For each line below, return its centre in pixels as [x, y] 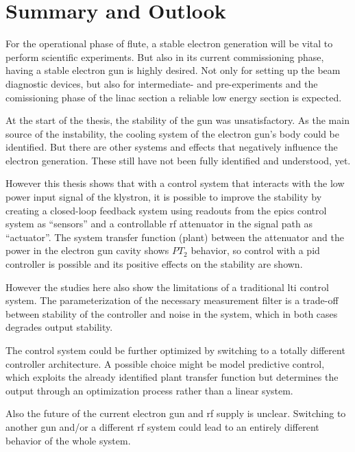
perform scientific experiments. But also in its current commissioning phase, [165, 56]
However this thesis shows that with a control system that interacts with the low [175, 183]
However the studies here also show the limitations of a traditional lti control [167, 287]
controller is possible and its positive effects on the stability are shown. [154, 264]
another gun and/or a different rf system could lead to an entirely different [162, 426]
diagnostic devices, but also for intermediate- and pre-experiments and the [162, 83]
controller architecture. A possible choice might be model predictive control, [165, 363]
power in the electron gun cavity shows [87, 250]
